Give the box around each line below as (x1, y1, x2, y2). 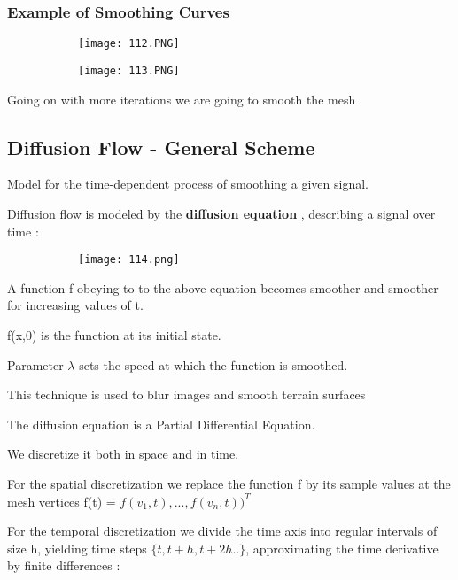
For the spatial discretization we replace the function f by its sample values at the (7, 474, 451, 492)
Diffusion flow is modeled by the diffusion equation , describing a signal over (7, 204, 436, 222)
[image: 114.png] (78, 253, 180, 267)
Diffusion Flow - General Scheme (7, 133, 315, 160)
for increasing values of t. (7, 296, 144, 314)
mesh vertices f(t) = (7, 491, 116, 510)
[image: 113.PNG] (78, 64, 180, 77)
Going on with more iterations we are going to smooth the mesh (7, 89, 356, 108)
